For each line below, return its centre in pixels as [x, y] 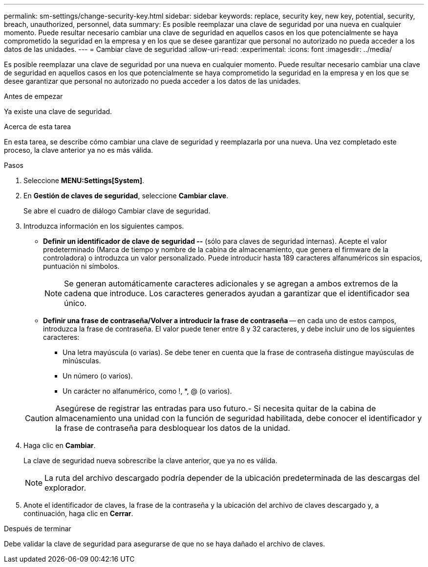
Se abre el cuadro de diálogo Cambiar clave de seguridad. [117, 211]
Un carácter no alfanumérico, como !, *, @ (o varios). [147, 391]
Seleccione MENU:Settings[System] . [84, 180]
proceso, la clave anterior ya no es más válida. [79, 150]
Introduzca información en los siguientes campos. [104, 226]
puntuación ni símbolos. [81, 266]
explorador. [65, 488]
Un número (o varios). [98, 376]
